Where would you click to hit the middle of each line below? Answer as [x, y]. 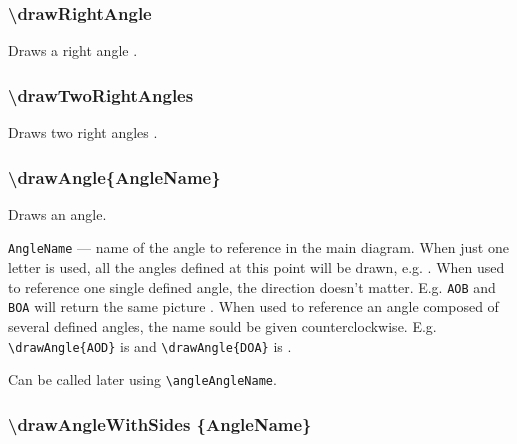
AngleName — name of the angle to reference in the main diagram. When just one [258, 247]
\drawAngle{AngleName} [114, 176]
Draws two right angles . [83, 132]
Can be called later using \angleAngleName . [142, 379]
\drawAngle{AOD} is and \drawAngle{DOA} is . [150, 345]
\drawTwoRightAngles [101, 94]
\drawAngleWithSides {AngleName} [160, 423]
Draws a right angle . [73, 50]
